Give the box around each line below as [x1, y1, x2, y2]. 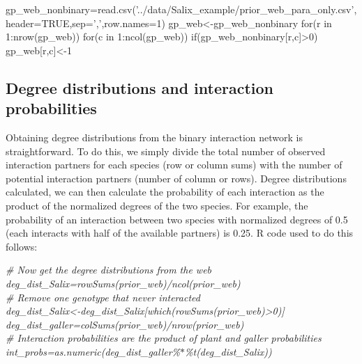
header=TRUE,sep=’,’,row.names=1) [6, 15, 165, 30]
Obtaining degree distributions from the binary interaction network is [6, 129, 303, 144]
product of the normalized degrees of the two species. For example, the [6, 198, 308, 212]
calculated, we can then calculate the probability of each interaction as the [6, 184, 324, 199]
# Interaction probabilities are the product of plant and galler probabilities [6, 331, 322, 345]
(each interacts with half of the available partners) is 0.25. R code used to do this [6, 225, 354, 240]
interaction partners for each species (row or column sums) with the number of [6, 157, 342, 172]
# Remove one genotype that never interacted [6, 290, 200, 304]
